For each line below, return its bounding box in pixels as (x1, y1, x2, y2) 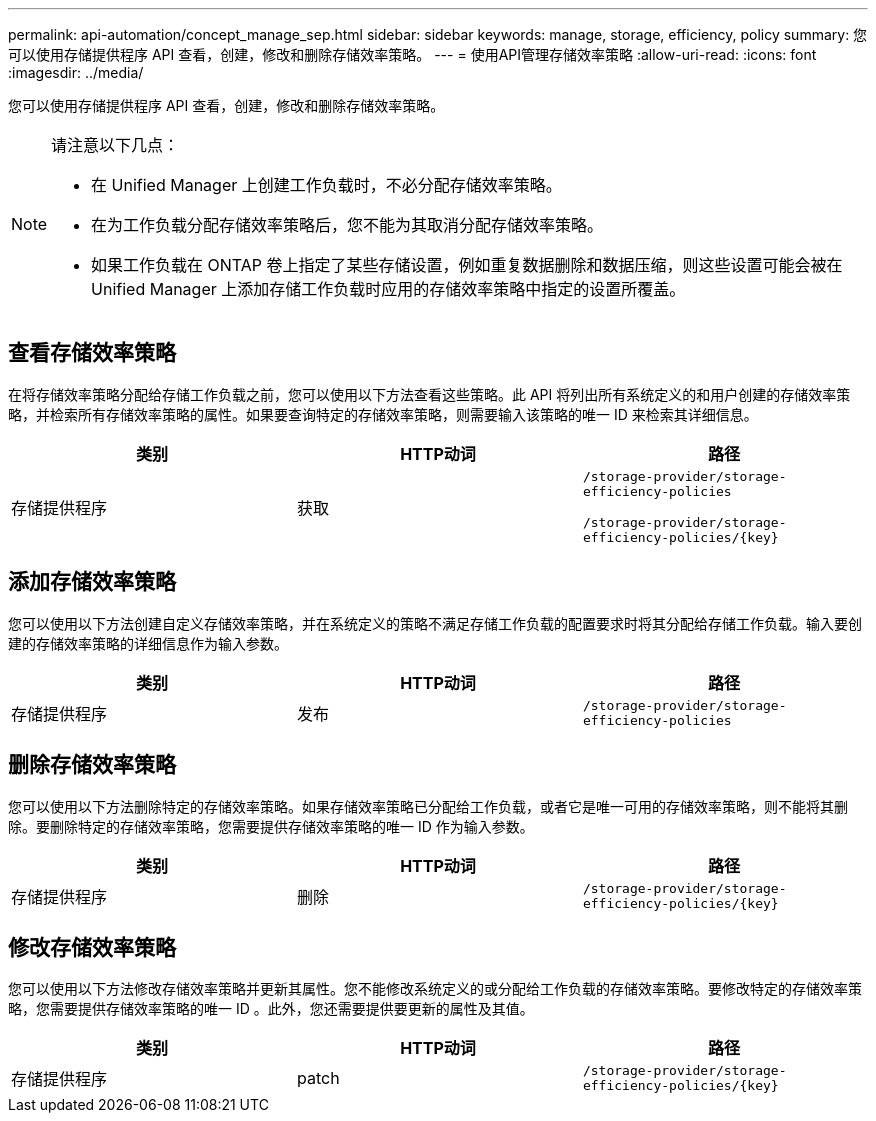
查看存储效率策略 (8, 340, 176, 366)
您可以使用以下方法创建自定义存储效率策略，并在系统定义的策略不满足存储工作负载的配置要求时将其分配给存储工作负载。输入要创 (8, 614, 862, 632)
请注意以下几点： (51, 135, 180, 155)
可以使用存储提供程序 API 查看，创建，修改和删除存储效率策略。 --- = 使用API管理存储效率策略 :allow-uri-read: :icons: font (8, 46, 817, 63)
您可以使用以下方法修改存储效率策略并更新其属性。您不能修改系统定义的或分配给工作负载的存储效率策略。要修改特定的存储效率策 (8, 980, 862, 998)
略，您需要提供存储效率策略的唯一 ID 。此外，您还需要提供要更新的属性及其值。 (8, 1000, 534, 1018)
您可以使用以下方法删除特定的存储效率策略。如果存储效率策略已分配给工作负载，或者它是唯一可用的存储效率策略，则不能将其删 (8, 797, 848, 815)
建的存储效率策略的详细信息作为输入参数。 (8, 634, 288, 652)
